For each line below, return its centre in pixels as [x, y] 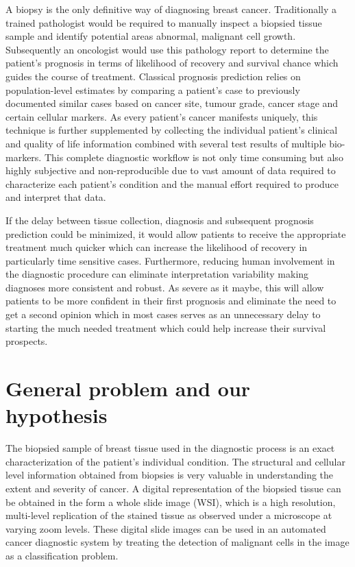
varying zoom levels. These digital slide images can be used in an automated [166, 528]
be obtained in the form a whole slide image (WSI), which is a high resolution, [171, 502]
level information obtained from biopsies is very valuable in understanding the [170, 475]
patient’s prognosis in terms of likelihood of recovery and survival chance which [172, 63]
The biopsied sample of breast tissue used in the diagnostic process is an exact [170, 448]
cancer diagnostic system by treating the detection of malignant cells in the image [177, 542]
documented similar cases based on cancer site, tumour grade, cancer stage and [172, 103]
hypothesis [57, 415]
